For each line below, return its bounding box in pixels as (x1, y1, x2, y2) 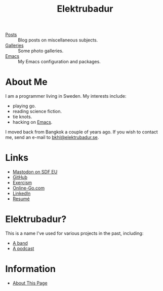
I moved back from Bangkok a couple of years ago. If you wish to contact (5, 129, 158, 135)
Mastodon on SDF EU (12, 169, 58, 175)
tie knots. (12, 114, 32, 120)
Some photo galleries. (18, 48, 64, 54)
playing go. (12, 103, 36, 109)
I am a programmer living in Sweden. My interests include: (5, 93, 127, 99)
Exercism (12, 179, 32, 186)
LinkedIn (12, 191, 31, 197)
